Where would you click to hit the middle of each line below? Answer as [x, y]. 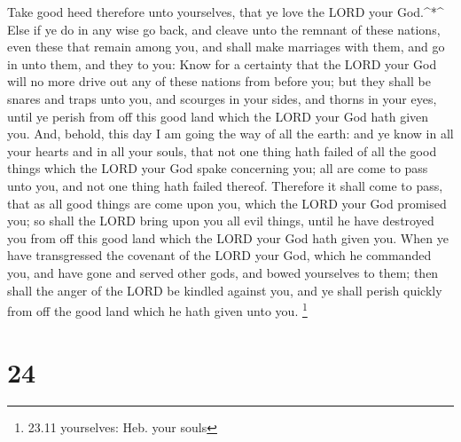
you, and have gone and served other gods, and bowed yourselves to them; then [223, 272]
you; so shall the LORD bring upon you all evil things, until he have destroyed [221, 221]
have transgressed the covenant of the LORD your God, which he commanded [219, 255]
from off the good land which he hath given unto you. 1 [157, 309]
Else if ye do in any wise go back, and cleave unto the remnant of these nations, [224, 29]
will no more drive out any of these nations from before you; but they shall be [219, 81]
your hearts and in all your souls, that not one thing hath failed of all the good [222, 150]
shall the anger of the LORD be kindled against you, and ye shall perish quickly [225, 290]
